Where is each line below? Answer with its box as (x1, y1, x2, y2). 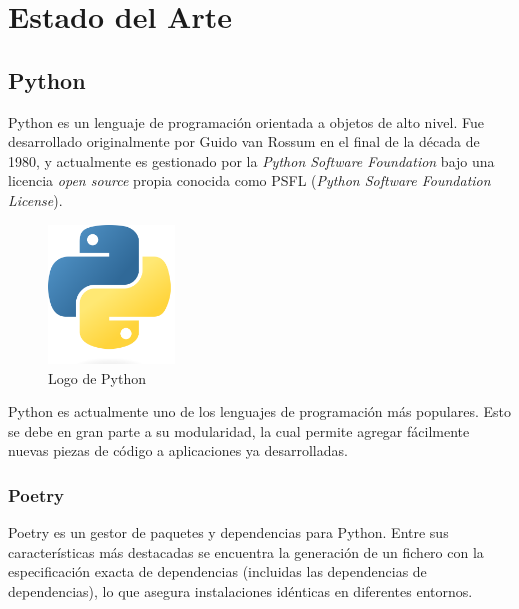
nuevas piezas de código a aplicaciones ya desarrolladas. (8, 440, 348, 461)
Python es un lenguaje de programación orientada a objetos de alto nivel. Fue (8, 111, 484, 132)
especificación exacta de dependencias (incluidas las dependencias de (8, 561, 427, 582)
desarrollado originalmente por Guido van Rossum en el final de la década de (8, 131, 480, 152)
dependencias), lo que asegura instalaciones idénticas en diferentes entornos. (8, 580, 473, 601)
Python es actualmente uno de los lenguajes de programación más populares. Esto (8, 401, 512, 422)
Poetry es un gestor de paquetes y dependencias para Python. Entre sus (8, 522, 449, 543)
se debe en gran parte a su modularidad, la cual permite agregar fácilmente (8, 420, 470, 441)
